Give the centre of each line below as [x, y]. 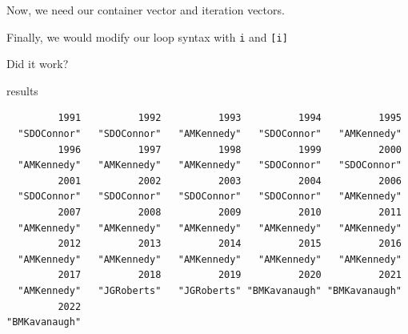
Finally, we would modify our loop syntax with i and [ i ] [147, 36]
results [22, 90]
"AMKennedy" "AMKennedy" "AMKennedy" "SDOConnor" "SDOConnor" [210, 165]
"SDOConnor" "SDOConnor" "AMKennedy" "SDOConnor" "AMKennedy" [210, 134]
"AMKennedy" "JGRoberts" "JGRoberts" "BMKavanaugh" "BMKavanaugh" [210, 290]
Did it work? [38, 64]
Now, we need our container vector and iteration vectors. [146, 10]
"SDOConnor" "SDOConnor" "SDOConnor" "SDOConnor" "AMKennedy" [210, 197]
